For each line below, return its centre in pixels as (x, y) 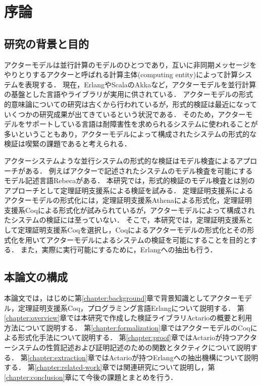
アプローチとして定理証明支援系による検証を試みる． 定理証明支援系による (129, 190)
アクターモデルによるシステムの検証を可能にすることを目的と (148, 239)
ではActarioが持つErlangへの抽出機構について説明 (176, 357)
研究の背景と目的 (46, 43)
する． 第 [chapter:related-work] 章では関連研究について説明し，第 (110, 367)
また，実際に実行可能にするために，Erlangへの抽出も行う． (119, 250)
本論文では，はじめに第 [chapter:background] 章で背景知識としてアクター (121, 298)
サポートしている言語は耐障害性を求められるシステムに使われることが (141, 124)
